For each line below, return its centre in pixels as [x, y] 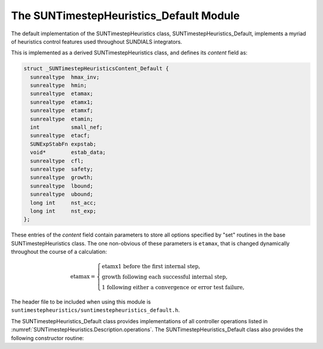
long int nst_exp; [63, 211]
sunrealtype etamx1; [62, 102]
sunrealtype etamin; [62, 119]
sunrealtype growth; [62, 177]
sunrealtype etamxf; [62, 110]
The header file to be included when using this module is [81, 302]
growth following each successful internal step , [165, 277]
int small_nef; [66, 128]
